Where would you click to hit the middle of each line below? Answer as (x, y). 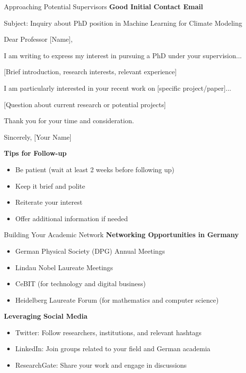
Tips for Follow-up (35, 153)
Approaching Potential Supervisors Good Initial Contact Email (104, 6)
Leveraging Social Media (46, 316)
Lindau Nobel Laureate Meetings (64, 267)
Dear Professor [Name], (38, 39)
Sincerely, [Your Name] (38, 137)
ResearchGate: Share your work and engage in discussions (101, 365)
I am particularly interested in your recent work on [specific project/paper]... (118, 88)
